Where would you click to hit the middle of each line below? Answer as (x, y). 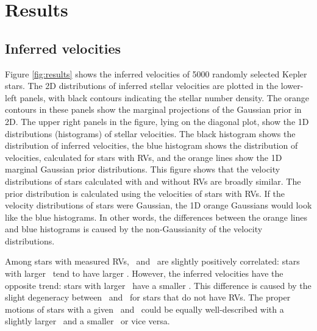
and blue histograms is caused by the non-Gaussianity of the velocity (134, 229)
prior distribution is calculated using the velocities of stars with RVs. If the (145, 193)
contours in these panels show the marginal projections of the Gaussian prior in (153, 109)
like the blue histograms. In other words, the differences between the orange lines (156, 217)
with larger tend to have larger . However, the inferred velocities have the (144, 273)
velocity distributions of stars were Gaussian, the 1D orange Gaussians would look (158, 205)
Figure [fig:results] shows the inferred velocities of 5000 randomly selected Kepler (156, 73)
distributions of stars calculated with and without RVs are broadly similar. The (153, 181)
